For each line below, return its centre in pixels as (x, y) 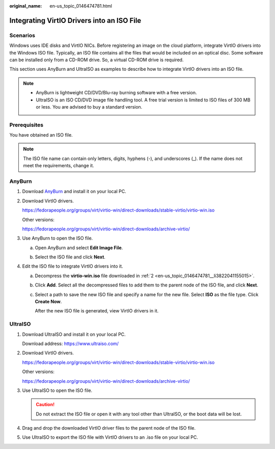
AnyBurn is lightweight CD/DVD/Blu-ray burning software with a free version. (116, 93)
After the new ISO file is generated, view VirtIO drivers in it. (97, 311)
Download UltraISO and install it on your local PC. (74, 334)
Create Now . (48, 302)
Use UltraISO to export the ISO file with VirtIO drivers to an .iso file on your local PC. (110, 437)
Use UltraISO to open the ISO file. (57, 390)
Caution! (45, 405)
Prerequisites (26, 125)
